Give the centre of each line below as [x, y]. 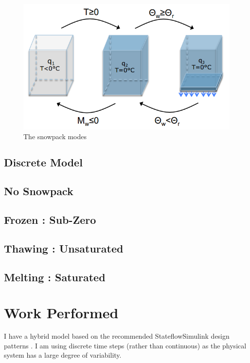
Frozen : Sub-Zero [50, 220]
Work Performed [61, 313]
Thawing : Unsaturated [64, 248]
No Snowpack [39, 191]
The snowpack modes [55, 136]
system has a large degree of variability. [63, 355]
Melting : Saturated [55, 277]
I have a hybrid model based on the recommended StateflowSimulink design [117, 336]
